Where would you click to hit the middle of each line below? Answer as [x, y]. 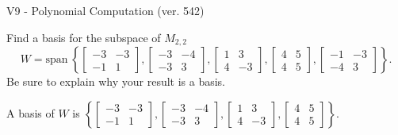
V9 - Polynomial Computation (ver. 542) [105, 10]
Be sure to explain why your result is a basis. [116, 81]
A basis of [31, 112]
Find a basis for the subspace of [84, 37]
